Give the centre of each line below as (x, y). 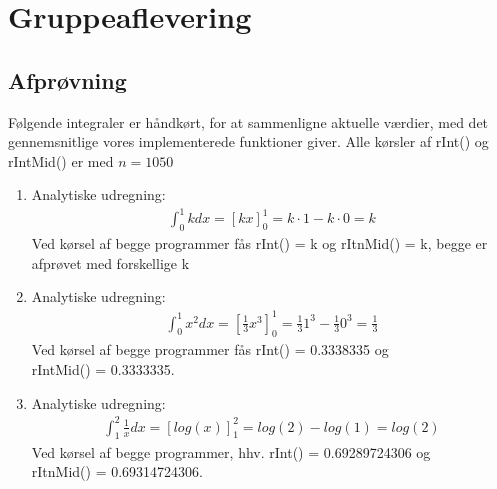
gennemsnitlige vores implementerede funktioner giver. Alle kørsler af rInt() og (248, 141)
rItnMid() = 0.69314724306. (117, 471)
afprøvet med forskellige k (110, 262)
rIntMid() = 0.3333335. (103, 368)
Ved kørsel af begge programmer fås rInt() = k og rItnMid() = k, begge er (259, 243)
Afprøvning (67, 79)
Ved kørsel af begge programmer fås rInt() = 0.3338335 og (210, 349)
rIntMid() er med (61, 160)
